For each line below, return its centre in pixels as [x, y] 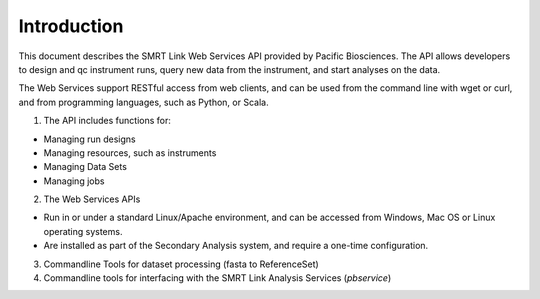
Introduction [71, 26]
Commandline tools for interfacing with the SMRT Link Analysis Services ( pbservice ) [217, 278]
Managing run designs [89, 139]
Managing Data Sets [85, 167]
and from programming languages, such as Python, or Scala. [143, 102]
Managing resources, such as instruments [130, 152]
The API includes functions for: [107, 121]
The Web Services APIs [92, 199]
